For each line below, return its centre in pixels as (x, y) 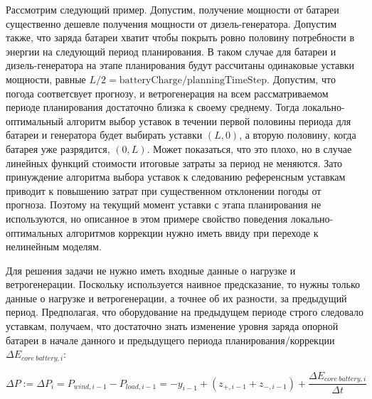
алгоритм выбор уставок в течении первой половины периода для (209, 121)
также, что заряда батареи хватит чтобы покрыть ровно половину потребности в (180, 37)
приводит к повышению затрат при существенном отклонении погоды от (164, 190)
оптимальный (34, 121)
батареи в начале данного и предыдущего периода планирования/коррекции (170, 340)
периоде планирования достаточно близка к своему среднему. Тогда (153, 107)
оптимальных (34, 232)
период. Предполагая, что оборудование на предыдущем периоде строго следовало (185, 312)
